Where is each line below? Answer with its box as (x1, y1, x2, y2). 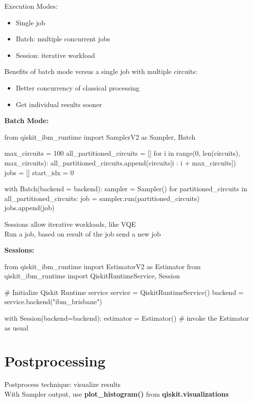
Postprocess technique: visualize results (4, 379, 121, 389)
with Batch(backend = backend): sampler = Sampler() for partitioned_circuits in (4, 183, 247, 194)
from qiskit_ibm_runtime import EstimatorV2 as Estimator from (4, 261, 201, 271)
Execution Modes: (4, 1, 58, 11)
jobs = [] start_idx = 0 (4, 167, 74, 177)
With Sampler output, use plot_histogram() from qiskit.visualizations (4, 388, 229, 399)
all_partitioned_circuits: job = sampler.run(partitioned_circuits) (4, 193, 200, 203)
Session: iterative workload (16, 50, 95, 60)
